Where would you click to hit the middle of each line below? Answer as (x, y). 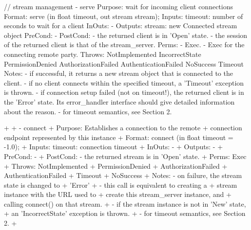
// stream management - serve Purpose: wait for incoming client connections (118, 6)
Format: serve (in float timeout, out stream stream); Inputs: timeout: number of (124, 16)
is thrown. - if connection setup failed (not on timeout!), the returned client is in (124, 92)
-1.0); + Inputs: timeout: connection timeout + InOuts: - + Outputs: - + (114, 147)
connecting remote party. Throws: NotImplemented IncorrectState (103, 54)
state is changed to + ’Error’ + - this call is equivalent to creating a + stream (121, 185)
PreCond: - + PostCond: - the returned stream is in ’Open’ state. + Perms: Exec (125, 156)
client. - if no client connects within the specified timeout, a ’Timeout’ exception (124, 82)
